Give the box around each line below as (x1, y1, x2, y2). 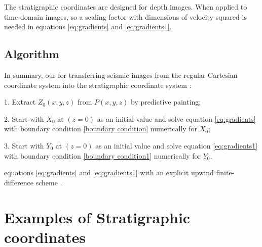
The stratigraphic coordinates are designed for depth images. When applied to (4, 2, 247, 12)
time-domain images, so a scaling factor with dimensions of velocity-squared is (4, 11, 247, 22)
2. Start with (4, 113, 44, 124)
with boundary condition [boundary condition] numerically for (4, 123, 197, 134)
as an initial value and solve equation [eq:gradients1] (95, 140, 258, 151)
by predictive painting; (131, 96, 201, 107)
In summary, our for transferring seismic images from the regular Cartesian (4, 69, 238, 80)
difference (4, 177, 33, 187)
